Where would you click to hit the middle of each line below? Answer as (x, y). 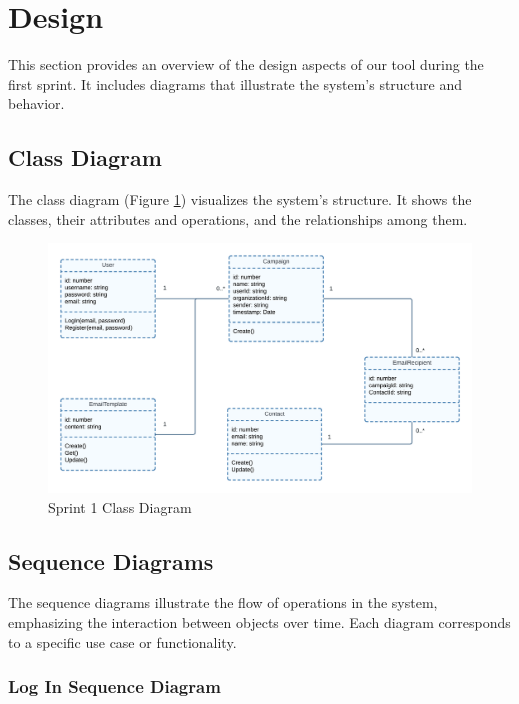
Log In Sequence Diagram (114, 686)
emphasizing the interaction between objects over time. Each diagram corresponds (259, 621)
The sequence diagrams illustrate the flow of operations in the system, (223, 602)
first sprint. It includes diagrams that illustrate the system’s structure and (235, 83)
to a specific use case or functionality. (122, 641)
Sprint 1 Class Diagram (120, 506)
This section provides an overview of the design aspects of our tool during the (246, 64)
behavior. (36, 103)
